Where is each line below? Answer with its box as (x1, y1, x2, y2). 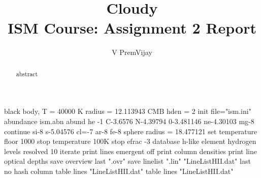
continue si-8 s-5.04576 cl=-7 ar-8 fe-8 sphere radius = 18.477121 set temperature (4, 126, 257, 136)
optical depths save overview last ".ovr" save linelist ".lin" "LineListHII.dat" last (4, 156, 251, 166)
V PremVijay (112, 47, 152, 57)
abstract (16, 69, 38, 78)
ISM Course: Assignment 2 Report (8, 17, 256, 38)
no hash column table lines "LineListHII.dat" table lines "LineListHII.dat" (4, 165, 234, 176)
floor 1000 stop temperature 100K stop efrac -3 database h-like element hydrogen (4, 136, 256, 146)
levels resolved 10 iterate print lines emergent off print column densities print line (4, 145, 257, 156)
